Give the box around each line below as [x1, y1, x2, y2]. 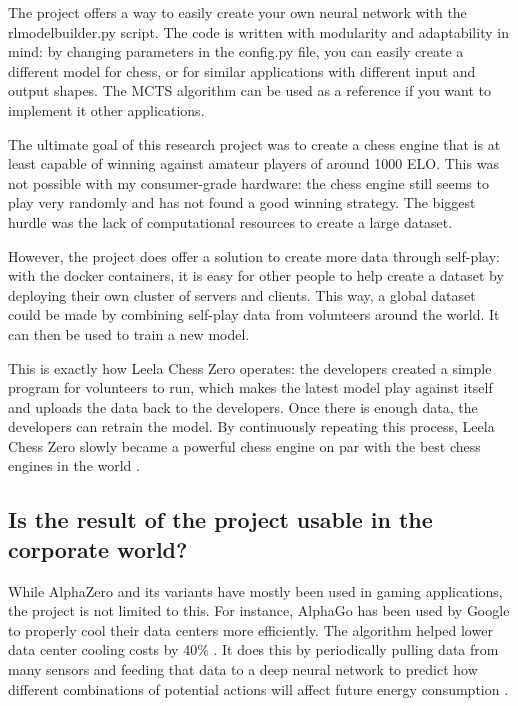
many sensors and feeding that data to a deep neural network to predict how [8, 659, 478, 680]
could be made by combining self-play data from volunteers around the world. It [8, 304, 500, 325]
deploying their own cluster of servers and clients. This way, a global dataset [8, 284, 476, 305]
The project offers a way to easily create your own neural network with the [8, 2, 467, 22]
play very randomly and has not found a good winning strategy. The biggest [8, 192, 476, 213]
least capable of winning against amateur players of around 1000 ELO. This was [8, 153, 499, 174]
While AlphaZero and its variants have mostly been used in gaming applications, [8, 580, 503, 601]
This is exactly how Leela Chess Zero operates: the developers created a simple [8, 357, 492, 378]
